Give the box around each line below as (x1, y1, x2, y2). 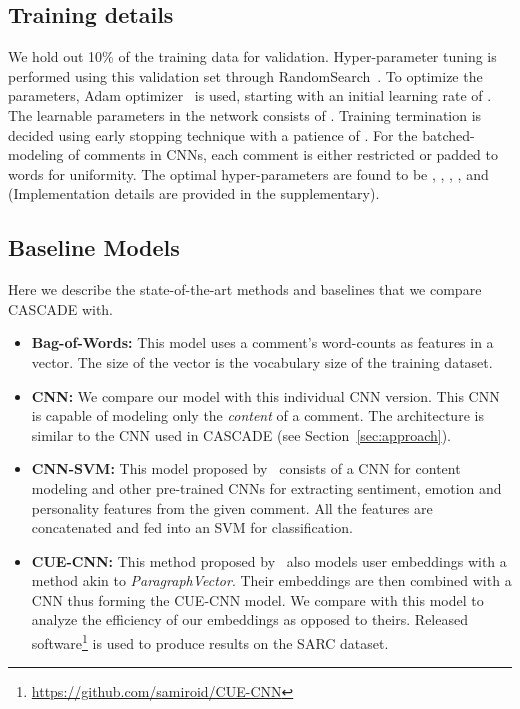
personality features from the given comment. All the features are (31, 497, 433, 518)
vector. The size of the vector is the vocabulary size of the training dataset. (31, 351, 493, 372)
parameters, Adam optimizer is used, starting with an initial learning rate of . (8, 85, 492, 106)
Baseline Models (8, 232, 180, 263)
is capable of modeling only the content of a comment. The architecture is (31, 405, 484, 426)
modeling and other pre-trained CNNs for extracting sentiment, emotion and (31, 477, 502, 498)
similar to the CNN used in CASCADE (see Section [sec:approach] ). (31, 424, 452, 445)
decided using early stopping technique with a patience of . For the (8, 124, 418, 145)
